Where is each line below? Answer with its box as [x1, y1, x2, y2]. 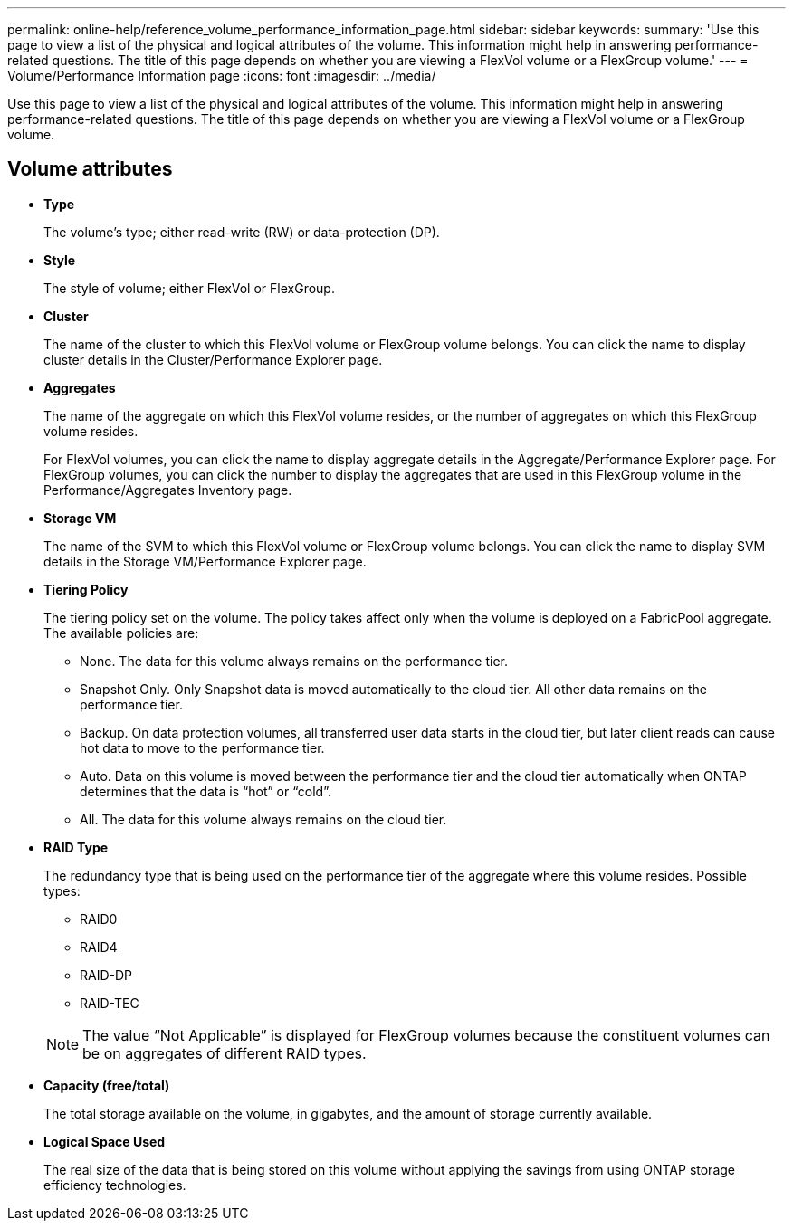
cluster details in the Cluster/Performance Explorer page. [43, 351, 383, 367]
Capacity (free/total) [43, 1077, 170, 1093]
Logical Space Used [43, 1133, 166, 1149]
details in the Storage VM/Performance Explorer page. [43, 553, 367, 569]
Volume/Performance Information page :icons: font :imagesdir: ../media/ [7, 68, 436, 83]
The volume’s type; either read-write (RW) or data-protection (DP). [43, 224, 440, 240]
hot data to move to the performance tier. [80, 739, 325, 756]
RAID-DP [80, 966, 133, 983]
